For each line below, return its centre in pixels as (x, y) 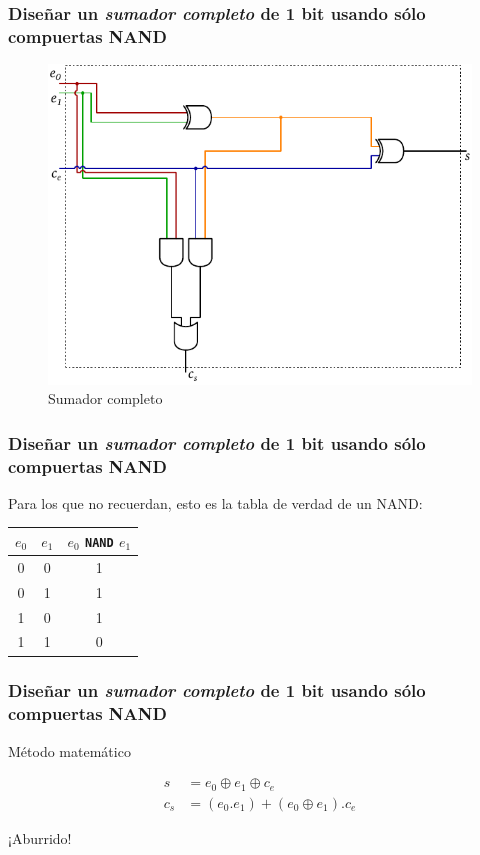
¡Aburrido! (40, 837)
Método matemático (69, 750)
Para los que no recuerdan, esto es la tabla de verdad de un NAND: (215, 502)
